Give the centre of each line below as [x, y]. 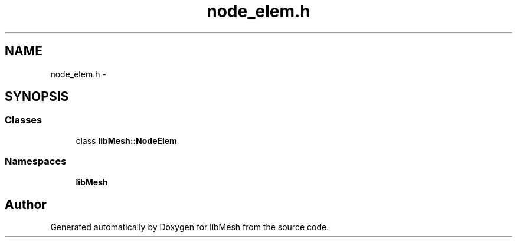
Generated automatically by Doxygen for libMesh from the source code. [190, 227]
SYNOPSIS [37, 97]
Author [26, 204]
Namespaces [36, 161]
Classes [24, 120]
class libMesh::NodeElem [126, 140]
